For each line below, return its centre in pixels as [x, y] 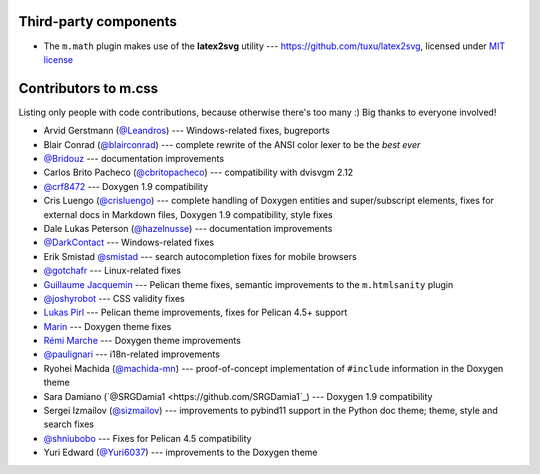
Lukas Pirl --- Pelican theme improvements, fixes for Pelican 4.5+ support [195, 312]
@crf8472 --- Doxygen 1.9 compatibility [126, 186]
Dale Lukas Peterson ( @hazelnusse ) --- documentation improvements [188, 228]
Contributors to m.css [88, 88]
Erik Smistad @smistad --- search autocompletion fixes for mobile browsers [200, 256]
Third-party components [97, 21]
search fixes [69, 424]
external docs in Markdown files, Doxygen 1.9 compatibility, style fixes [188, 214]
